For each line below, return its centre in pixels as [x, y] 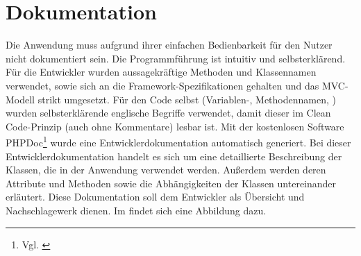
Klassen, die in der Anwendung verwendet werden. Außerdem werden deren [166, 170]
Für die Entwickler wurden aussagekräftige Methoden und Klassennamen [161, 72]
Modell [20, 99]
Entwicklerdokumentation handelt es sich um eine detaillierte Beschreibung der [174, 156]
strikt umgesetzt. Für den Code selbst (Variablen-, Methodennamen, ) [187, 99]
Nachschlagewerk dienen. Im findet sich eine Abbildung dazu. [136, 210]
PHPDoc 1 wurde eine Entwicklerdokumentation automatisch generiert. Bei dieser [178, 141]
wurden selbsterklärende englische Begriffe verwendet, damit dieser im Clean [168, 113]
